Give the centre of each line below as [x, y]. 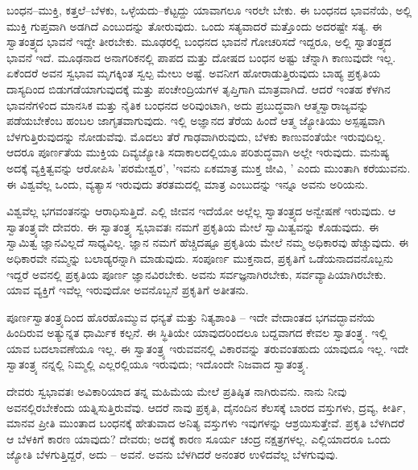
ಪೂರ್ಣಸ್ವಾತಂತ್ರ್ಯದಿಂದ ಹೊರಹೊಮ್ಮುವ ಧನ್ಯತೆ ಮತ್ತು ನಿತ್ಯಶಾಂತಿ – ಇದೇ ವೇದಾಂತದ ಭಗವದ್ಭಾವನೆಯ [191, 316]
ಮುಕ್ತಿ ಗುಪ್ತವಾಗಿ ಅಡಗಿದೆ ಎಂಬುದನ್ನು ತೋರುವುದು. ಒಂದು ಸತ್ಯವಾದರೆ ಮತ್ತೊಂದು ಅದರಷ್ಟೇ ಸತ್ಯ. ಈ [195, 25]
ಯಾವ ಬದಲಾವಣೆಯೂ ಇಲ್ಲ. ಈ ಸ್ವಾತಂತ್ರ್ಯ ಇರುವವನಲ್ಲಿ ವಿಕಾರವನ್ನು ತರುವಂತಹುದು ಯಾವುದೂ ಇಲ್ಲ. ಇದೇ [208, 348]
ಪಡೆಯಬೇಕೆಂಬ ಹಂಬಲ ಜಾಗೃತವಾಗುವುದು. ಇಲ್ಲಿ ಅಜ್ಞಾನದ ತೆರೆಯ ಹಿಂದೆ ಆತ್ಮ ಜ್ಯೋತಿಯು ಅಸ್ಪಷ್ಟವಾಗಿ [196, 121]
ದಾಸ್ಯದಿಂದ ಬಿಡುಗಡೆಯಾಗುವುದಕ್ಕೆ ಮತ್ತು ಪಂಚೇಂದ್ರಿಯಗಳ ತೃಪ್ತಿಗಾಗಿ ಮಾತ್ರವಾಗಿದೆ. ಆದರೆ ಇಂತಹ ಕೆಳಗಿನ [199, 88]
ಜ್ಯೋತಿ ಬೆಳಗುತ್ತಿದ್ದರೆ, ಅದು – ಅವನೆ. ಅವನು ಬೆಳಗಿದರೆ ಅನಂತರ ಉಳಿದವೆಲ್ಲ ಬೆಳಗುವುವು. [172, 454]
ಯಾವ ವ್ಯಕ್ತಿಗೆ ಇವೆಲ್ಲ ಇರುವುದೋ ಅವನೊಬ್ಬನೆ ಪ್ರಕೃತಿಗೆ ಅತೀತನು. [128, 290]
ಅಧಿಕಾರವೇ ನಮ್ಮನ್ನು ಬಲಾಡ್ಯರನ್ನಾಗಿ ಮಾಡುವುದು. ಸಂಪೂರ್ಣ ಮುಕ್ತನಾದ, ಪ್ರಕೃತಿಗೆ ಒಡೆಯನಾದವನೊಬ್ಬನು [200, 258]
